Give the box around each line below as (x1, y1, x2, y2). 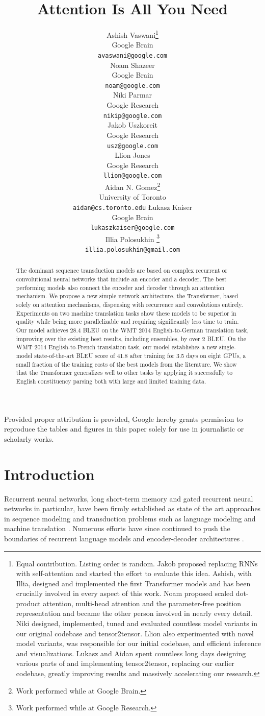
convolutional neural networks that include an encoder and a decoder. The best (16, 275, 227, 283)
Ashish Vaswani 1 (107, 28, 158, 40)
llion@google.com (103, 172, 162, 180)
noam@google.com (105, 82, 160, 89)
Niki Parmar (113, 89, 152, 100)
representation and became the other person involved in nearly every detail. (16, 608, 252, 618)
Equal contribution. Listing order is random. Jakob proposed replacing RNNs (16, 558, 258, 568)
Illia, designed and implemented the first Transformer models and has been (16, 578, 251, 588)
